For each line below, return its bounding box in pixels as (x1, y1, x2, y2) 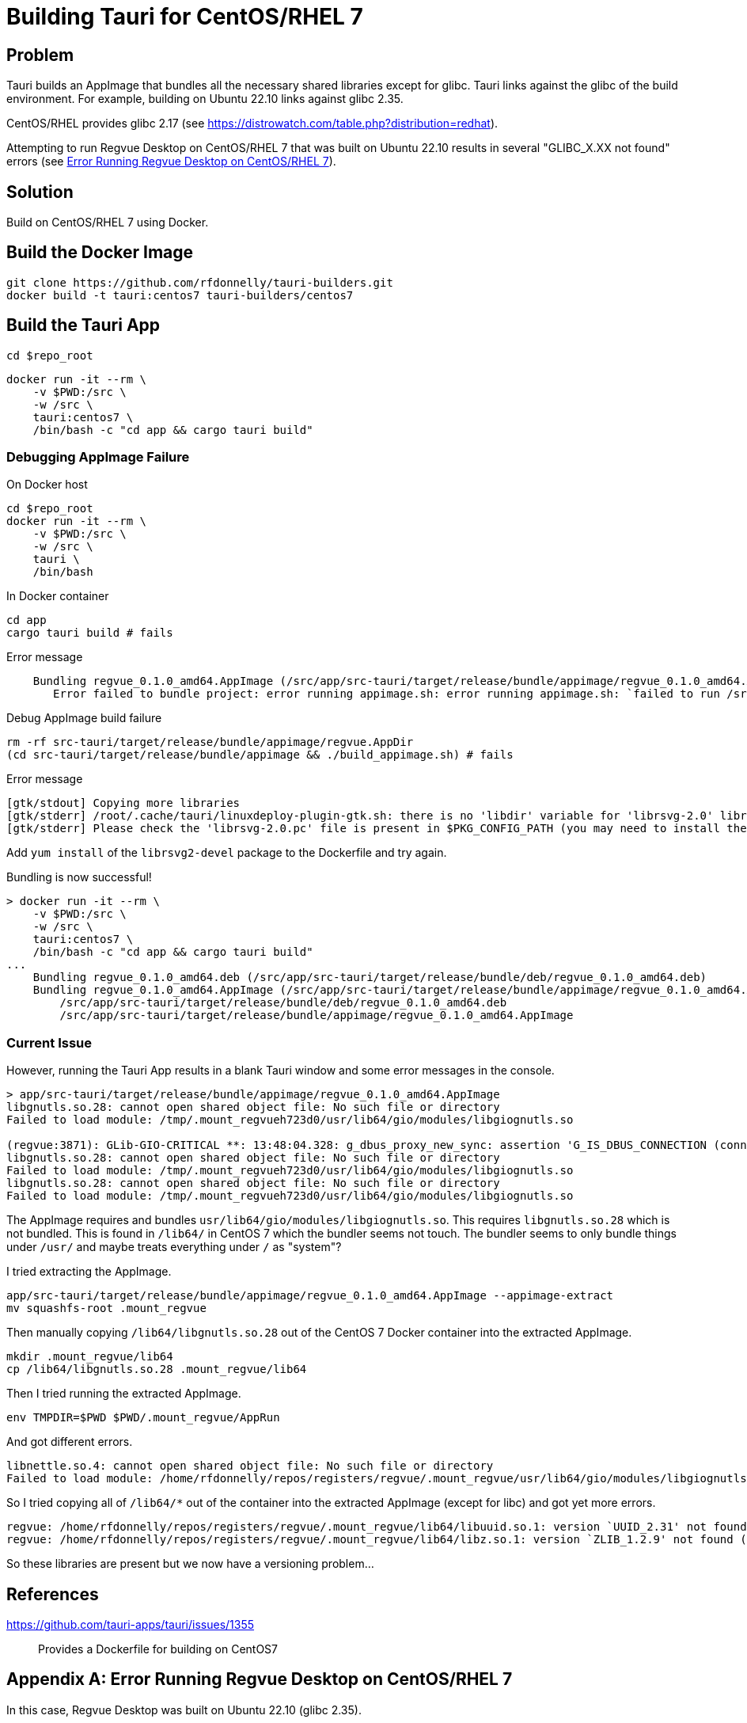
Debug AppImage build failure (6, 711, 162, 725)
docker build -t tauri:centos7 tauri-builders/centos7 (6, 288, 354, 302)
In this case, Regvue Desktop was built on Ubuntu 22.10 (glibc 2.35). (6, 1702, 362, 1717)
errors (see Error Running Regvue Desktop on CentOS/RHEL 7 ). (6, 154, 336, 169)
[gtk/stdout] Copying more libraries (6, 797, 241, 810)
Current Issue (6, 1034, 92, 1051)
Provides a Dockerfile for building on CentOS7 (38, 1642, 279, 1656)
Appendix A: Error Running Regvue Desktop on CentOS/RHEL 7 (6, 1669, 513, 1690)
